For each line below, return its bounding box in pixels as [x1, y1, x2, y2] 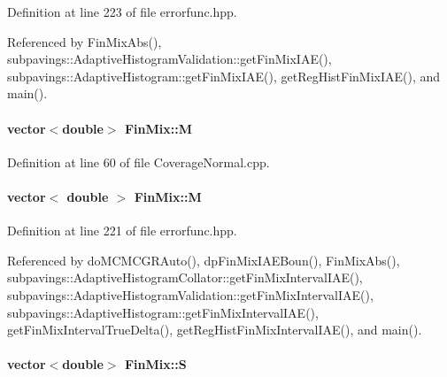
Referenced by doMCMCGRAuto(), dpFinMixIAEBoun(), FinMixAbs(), [7, 250, 400, 269]
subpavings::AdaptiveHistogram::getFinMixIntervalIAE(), [7, 303, 319, 321]
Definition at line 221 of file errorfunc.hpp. [7, 221, 237, 240]
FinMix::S [124, 355, 187, 373]
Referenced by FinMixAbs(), [7, 32, 162, 50]
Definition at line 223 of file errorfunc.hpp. [7, 3, 237, 20]
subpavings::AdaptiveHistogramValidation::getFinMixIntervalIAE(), [7, 285, 374, 304]
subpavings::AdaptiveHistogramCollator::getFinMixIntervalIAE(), [7, 268, 363, 287]
